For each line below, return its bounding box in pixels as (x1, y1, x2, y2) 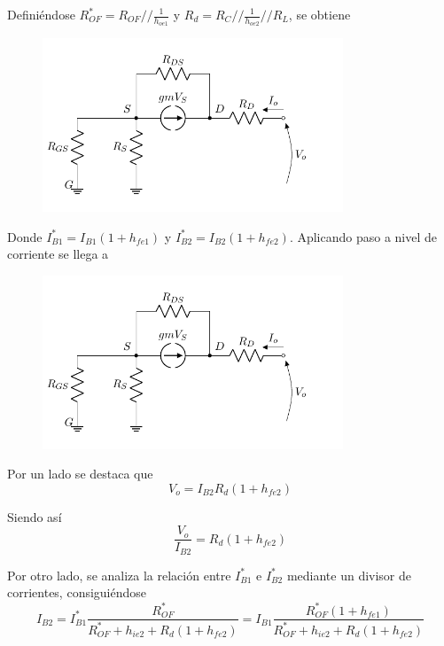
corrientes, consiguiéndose (7, 583, 147, 602)
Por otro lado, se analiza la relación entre (7, 565, 231, 584)
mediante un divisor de (286, 565, 412, 584)
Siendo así (7, 507, 62, 525)
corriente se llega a (7, 245, 109, 263)
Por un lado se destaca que (7, 464, 153, 483)
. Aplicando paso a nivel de (289, 227, 438, 245)
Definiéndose (7, 5, 75, 23)
